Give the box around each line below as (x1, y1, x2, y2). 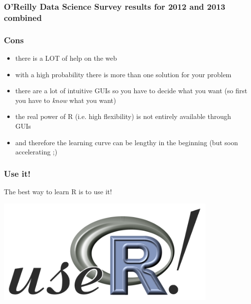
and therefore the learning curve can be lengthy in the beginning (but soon (15, 137, 238, 147)
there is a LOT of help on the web (15, 52, 117, 63)
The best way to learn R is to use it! (4, 186, 112, 196)
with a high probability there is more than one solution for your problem (15, 69, 232, 79)
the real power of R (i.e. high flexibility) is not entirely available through (15, 111, 231, 121)
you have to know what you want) (15, 95, 116, 105)
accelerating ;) (15, 147, 58, 157)
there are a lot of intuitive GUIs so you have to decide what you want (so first (15, 85, 248, 96)
